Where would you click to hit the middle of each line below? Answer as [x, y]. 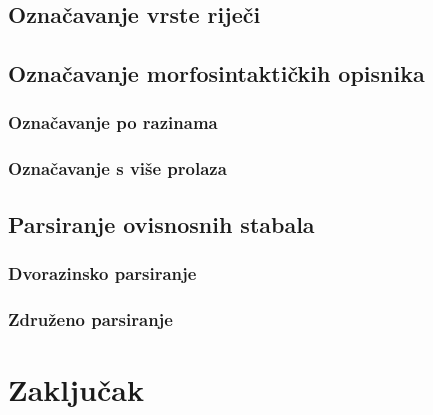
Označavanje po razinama [113, 122]
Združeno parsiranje [90, 318]
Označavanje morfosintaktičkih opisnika [216, 73]
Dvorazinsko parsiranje [102, 272]
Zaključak [76, 388]
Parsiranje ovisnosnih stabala [161, 223]
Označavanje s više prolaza [117, 168]
